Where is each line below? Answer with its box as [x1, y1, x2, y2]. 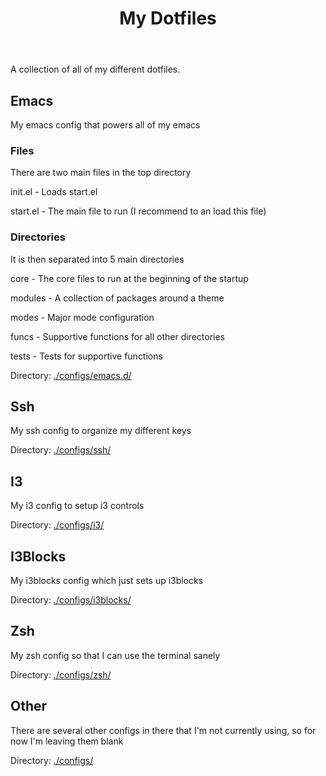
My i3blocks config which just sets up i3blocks [10, 575, 204, 587]
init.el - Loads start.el [10, 186, 98, 198]
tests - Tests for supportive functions [10, 350, 163, 362]
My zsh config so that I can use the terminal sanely [10, 649, 221, 661]
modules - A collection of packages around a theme [10, 292, 225, 304]
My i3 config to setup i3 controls [10, 500, 145, 512]
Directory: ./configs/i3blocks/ [10, 594, 132, 606]
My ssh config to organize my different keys [10, 425, 192, 437]
